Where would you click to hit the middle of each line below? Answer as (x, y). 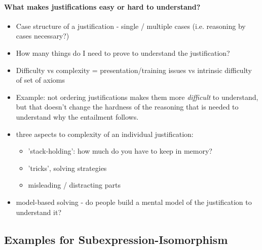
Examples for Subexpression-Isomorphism (116, 239)
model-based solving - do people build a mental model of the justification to (134, 202)
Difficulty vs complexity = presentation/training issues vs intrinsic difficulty (134, 70)
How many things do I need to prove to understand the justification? (123, 52)
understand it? (39, 212)
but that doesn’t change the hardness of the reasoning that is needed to (127, 107)
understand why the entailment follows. (77, 116)
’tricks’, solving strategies (67, 168)
